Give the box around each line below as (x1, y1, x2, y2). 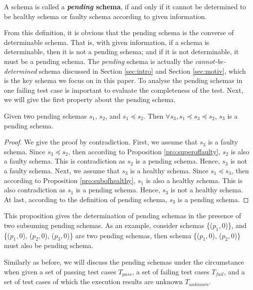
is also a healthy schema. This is (146, 175, 243, 185)
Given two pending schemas (4, 110, 87, 121)
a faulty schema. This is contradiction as (4, 156, 126, 166)
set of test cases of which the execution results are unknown (4, 276, 183, 287)
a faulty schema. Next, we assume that (4, 165, 120, 175)
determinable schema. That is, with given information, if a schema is (4, 37, 210, 47)
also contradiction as (4, 185, 65, 195)
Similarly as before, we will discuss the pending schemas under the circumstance (4, 257, 244, 267)
